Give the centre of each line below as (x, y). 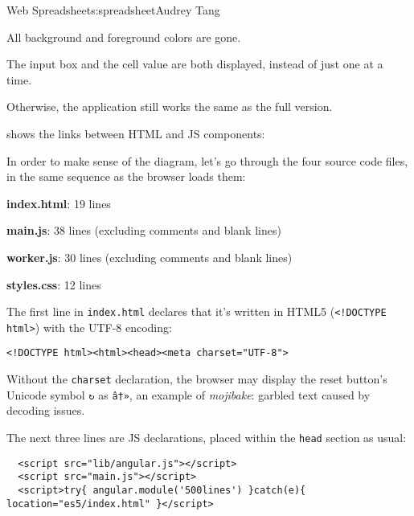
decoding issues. (46, 410)
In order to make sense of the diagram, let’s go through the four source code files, (207, 160)
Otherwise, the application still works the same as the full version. (170, 106)
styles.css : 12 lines (54, 284)
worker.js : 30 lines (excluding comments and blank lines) (150, 257)
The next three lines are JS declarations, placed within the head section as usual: (207, 437)
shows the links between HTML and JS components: (136, 133)
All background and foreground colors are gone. (124, 37)
